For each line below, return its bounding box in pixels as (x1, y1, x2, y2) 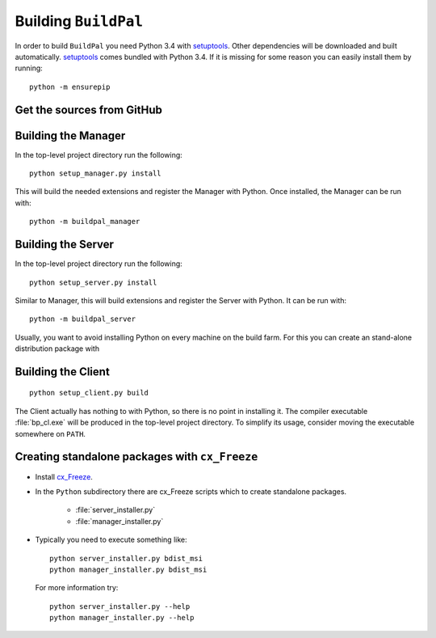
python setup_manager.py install (29, 169, 161, 178)
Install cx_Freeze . (35, 471, 93, 481)
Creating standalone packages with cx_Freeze (15, 450, 258, 464)
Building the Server (15, 238, 115, 251)
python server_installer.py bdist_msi (49, 554, 203, 563)
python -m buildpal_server (29, 315, 136, 323)
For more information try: (35, 583, 119, 593)
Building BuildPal (15, 12, 143, 30)
